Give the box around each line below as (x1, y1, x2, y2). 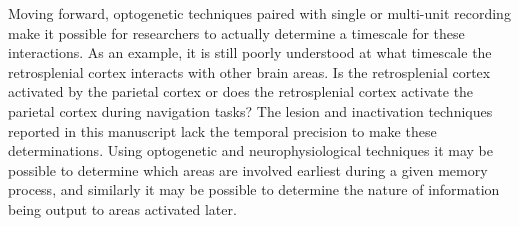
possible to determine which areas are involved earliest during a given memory (8, 159, 488, 180)
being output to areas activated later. (8, 198, 237, 219)
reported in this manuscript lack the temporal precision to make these (8, 120, 437, 141)
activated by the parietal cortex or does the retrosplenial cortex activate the (8, 81, 474, 102)
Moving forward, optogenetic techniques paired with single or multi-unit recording (8, 3, 511, 23)
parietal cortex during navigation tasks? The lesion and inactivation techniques (8, 100, 493, 121)
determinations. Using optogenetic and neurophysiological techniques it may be (8, 140, 493, 161)
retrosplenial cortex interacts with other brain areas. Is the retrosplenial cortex (8, 61, 491, 82)
